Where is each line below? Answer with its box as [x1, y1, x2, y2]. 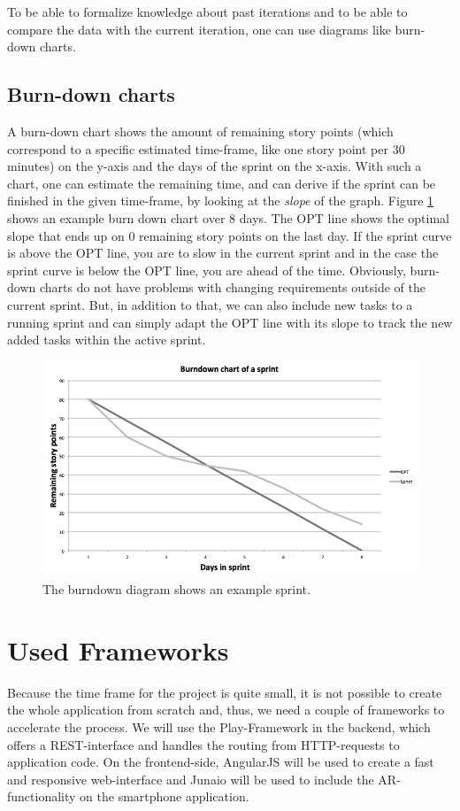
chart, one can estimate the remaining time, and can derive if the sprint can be [7, 174, 436, 192]
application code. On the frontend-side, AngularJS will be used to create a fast [7, 753, 434, 771]
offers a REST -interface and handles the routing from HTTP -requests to [7, 735, 400, 753]
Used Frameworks [7, 631, 229, 668]
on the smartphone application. [80, 787, 249, 806]
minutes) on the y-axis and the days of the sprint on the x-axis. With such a [7, 157, 422, 175]
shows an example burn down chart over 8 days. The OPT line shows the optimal [7, 208, 449, 227]
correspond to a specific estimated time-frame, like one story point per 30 [7, 139, 405, 158]
